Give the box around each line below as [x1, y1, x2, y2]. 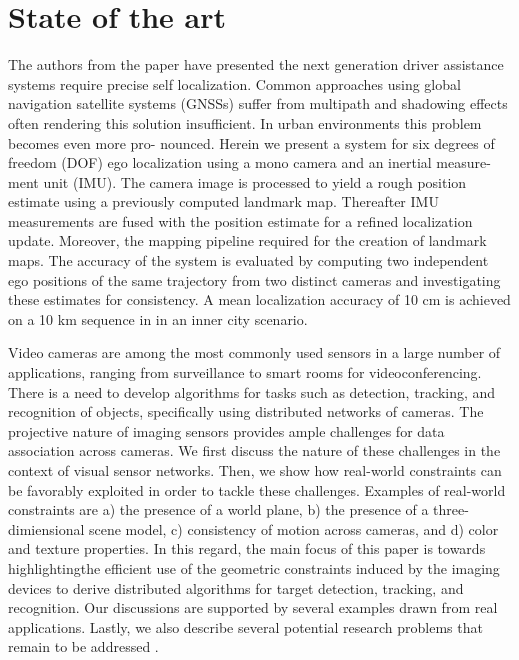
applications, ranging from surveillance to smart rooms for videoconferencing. [8, 362, 482, 383]
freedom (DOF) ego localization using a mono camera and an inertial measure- [8, 152, 491, 173]
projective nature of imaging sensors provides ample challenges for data [8, 420, 445, 441]
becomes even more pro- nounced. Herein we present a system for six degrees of [8, 132, 495, 153]
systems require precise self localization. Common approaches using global [8, 73, 461, 94]
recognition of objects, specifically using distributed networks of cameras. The [8, 401, 484, 422]
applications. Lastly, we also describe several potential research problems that [8, 616, 483, 637]
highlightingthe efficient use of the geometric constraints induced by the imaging [8, 557, 500, 578]
